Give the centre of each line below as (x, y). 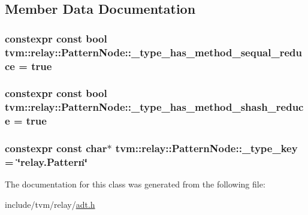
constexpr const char (56, 148)
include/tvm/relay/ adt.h (50, 204)
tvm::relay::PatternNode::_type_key (206, 148)
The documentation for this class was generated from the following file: (135, 184)
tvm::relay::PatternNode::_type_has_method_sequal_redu (153, 52)
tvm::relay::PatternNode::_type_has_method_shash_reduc (154, 107)
